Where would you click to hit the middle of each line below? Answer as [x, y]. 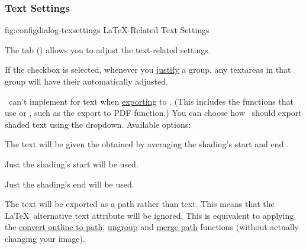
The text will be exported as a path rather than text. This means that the [140, 204]
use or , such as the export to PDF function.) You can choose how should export [153, 113]
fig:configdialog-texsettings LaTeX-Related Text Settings [107, 30]
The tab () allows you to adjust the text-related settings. [108, 49]
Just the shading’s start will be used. [72, 164]
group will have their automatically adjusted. [86, 81]
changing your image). [45, 238]
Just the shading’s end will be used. [70, 184]
